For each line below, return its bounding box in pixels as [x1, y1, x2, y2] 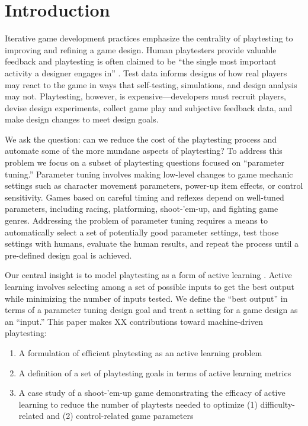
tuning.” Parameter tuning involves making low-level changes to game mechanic [5, 167, 293, 180]
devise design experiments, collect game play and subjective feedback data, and [5, 101, 293, 114]
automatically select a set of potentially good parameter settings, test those [5, 225, 279, 238]
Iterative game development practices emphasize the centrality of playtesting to [5, 32, 293, 44]
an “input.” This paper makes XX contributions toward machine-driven [5, 315, 263, 327]
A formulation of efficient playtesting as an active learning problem [18, 346, 262, 359]
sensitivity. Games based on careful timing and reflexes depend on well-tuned [5, 191, 284, 203]
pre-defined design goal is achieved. [5, 248, 132, 261]
